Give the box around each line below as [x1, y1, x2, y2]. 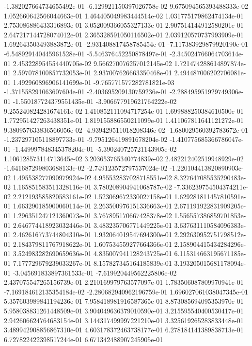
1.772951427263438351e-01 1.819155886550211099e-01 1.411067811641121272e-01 [4, 115, 244, 125]
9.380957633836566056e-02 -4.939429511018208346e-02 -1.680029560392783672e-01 [4, 124, 248, 135]
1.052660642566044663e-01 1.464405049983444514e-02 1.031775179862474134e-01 [4, 10, 244, 20]
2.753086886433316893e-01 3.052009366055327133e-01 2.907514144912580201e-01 [4, 20, 244, 30]
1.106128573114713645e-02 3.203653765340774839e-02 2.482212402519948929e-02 [4, 153, 244, 163]
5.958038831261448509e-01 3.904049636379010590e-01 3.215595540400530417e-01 [4, 306, 244, 315]
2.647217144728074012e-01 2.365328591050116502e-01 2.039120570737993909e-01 [4, 29, 244, 39]
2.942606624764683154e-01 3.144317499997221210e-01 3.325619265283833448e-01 [4, 315, 244, 325]
